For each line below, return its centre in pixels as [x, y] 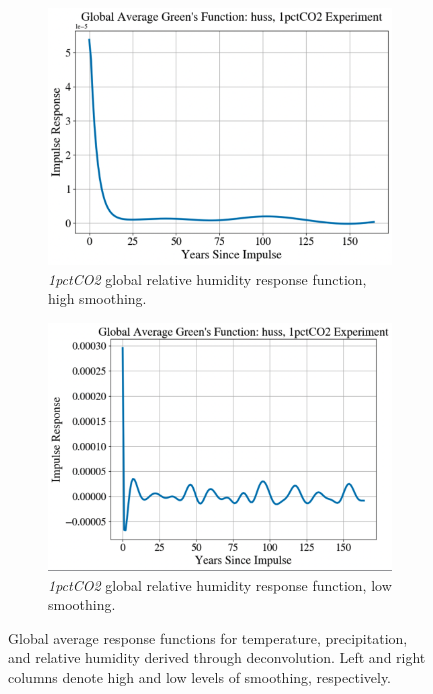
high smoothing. [97, 298]
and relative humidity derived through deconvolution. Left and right [217, 657]
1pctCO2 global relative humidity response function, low [220, 584]
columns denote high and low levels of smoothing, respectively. [200, 676]
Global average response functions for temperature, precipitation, [208, 637]
